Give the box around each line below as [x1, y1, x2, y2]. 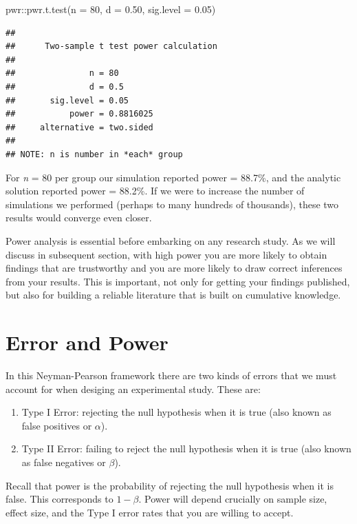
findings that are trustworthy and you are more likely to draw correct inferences [6, 261, 343, 275]
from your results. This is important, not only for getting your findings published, [6, 274, 350, 288]
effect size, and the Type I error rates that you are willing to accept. [6, 505, 294, 519]
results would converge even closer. [6, 210, 152, 225]
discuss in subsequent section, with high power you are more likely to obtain [6, 247, 327, 261]
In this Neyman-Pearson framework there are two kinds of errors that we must [6, 368, 337, 382]
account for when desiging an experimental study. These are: [6, 381, 261, 396]
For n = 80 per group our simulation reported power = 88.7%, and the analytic [6, 170, 341, 184]
